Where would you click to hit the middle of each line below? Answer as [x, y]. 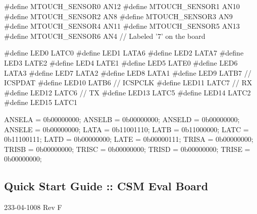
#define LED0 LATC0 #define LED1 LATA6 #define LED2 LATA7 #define [124, 53]
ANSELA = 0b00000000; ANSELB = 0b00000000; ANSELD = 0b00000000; [122, 119]
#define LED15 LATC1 [41, 102]
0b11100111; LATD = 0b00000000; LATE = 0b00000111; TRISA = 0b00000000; [129, 139]
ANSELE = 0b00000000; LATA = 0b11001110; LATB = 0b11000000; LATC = [126, 129]
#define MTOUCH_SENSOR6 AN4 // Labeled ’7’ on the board [105, 36]
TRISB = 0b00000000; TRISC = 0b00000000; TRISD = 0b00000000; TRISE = [127, 149]
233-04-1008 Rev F [33, 207]
